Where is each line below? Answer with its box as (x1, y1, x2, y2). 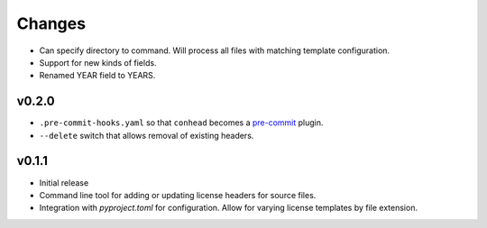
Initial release (39, 177, 89, 188)
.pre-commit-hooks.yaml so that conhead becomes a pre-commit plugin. (39, 117, 324, 128)
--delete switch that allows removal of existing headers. (39, 130, 254, 141)
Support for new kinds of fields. (39, 57, 157, 68)
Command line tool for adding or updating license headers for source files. (39, 189, 317, 200)
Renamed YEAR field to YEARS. (39, 70, 156, 81)
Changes (16, 14, 86, 33)
